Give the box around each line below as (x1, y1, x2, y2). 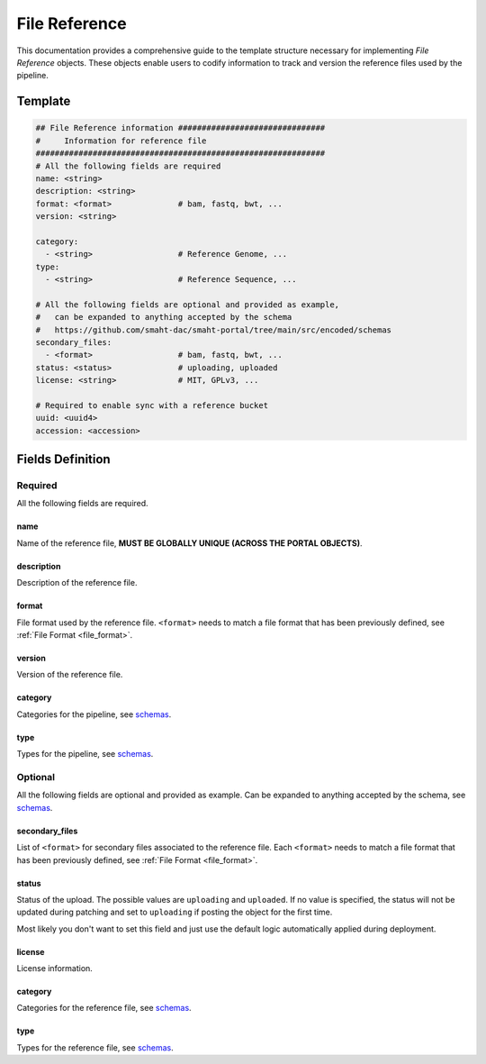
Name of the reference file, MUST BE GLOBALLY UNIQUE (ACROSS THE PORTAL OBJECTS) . (16, 537, 364, 549)
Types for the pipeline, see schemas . (16, 749, 154, 759)
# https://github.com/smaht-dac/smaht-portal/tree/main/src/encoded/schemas (35, 324, 391, 335)
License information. (16, 963, 94, 974)
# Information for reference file (35, 135, 207, 146)
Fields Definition (16, 451, 112, 468)
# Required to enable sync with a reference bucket (35, 400, 269, 410)
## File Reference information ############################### (35, 123, 326, 133)
